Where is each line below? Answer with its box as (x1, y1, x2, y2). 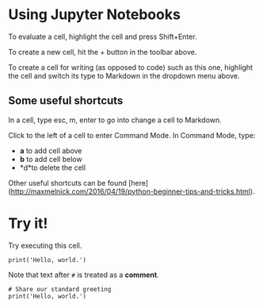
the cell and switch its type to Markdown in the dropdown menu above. (8, 71, 240, 80)
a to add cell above (19, 145, 82, 156)
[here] (128, 178, 149, 187)
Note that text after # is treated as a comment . (8, 270, 160, 279)
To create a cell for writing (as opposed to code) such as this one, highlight (8, 62, 253, 72)
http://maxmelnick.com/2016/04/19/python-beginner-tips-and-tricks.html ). (10, 187, 255, 196)
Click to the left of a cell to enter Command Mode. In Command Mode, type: (8, 130, 256, 140)
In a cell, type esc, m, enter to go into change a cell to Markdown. (8, 115, 222, 125)
